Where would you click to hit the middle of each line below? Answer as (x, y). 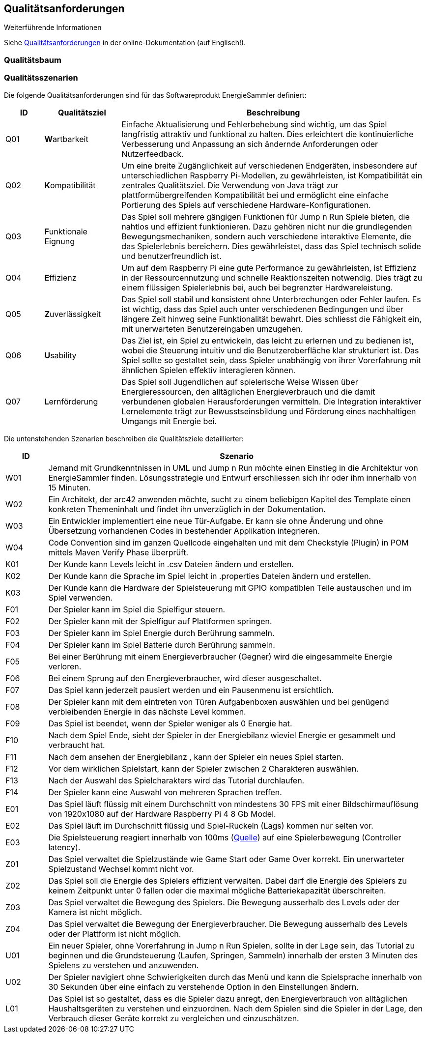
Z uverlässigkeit (73, 314)
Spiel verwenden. (80, 597)
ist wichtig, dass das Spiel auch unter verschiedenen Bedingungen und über (262, 309)
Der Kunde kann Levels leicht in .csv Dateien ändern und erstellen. (171, 564)
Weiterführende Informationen (53, 28)
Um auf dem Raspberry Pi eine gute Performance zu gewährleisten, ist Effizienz (269, 268)
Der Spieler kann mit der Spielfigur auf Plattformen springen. (160, 621)
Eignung (59, 241)
